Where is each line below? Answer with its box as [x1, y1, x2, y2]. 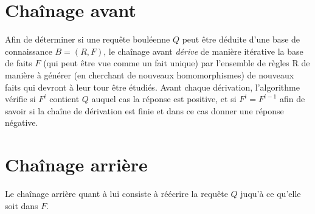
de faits [5, 57, 32, 69]
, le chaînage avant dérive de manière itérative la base [103, 44, 303, 57]
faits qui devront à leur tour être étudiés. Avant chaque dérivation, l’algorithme [5, 80, 300, 93]
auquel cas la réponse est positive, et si [91, 92, 237, 105]
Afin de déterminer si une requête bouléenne [5, 33, 170, 46]
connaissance [5, 44, 52, 57]
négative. [5, 116, 38, 129]
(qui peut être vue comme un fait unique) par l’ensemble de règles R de [43, 57, 310, 69]
